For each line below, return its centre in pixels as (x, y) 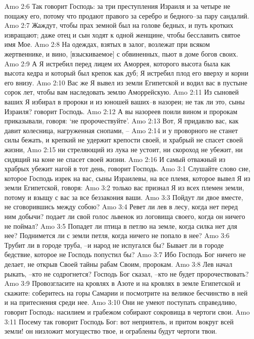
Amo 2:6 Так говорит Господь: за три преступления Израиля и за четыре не (117, 6)
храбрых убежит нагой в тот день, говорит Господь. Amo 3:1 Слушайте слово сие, (127, 169)
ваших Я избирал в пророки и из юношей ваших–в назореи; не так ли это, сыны (125, 101)
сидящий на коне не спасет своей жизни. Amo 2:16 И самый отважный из (115, 159)
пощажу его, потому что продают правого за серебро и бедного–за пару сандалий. (127, 15)
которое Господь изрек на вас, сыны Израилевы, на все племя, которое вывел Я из (127, 178)
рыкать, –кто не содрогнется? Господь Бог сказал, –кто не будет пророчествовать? (127, 273)
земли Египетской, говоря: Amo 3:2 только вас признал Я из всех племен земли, (124, 188)
